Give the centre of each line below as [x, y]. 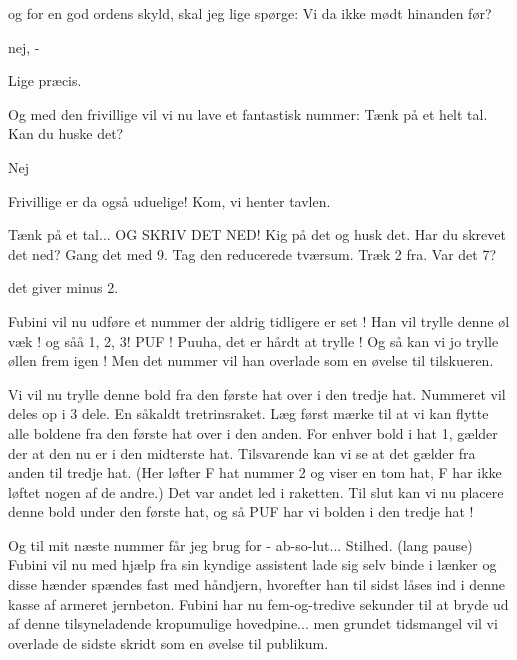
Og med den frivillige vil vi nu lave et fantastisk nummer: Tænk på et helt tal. [248, 113]
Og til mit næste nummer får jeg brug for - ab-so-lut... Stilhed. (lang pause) [240, 544]
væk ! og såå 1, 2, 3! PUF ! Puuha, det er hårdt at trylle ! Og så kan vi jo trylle [253, 340]
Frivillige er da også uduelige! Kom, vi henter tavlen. [169, 200]
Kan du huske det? [66, 133]
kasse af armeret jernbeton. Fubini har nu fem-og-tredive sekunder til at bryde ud [258, 603]
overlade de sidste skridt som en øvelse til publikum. [168, 642]
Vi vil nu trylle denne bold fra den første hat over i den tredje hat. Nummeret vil [257, 393]
